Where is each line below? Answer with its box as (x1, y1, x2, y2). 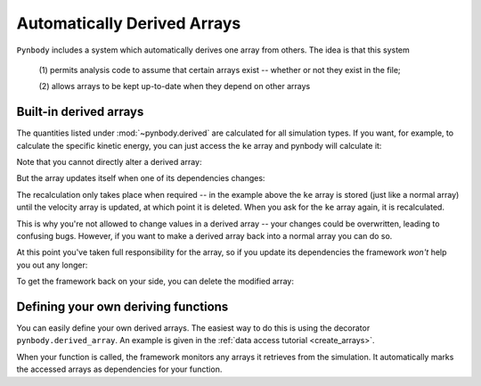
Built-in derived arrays (16, 104, 144, 119)
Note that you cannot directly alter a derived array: (16, 157, 202, 168)
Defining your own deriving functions (16, 299, 229, 314)
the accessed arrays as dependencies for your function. (16, 364, 223, 374)
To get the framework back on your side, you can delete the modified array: (16, 276, 294, 287)
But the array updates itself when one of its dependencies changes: (16, 173, 265, 184)
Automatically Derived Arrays (16, 13, 241, 33)
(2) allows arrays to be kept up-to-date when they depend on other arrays (38, 81, 311, 92)
